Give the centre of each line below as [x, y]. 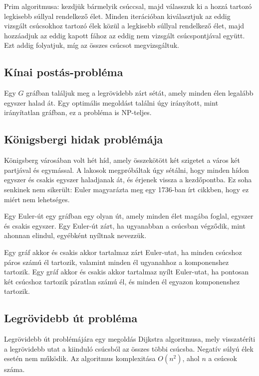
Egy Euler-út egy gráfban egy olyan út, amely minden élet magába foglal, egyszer [129, 216]
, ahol [191, 358]
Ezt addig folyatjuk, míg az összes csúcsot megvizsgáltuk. [92, 45]
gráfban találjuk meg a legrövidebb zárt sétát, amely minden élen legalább [140, 93]
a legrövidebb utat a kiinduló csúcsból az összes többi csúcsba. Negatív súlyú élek [129, 348]
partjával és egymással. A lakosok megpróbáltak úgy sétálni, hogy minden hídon [127, 170]
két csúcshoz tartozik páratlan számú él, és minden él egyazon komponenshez [122, 281]
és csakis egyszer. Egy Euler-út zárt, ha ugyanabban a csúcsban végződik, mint [125, 225]
